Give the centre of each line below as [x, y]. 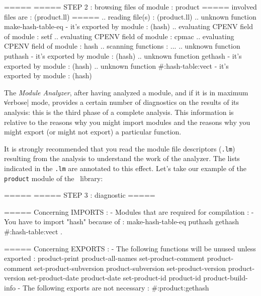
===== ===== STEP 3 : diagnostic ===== [80, 195]
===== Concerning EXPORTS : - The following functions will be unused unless [130, 248]
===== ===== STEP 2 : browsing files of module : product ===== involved [130, 7]
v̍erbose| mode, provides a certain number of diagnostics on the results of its [121, 102]
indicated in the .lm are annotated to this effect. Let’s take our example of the [125, 168]
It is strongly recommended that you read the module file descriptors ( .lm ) [120, 148]
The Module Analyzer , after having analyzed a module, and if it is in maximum [126, 92]
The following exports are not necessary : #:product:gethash [116, 288]
